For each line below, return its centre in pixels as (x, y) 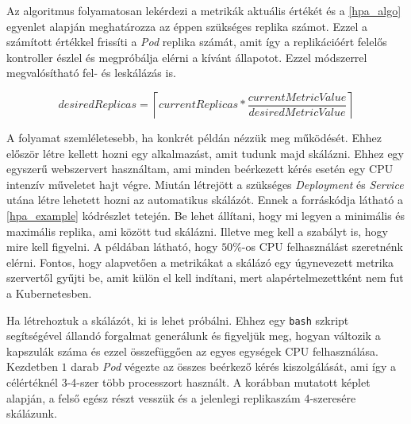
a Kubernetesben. (49, 293)
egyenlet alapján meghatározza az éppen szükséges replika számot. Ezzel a (187, 26)
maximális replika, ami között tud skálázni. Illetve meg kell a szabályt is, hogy (197, 231)
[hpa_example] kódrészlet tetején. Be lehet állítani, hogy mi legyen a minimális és (206, 215)
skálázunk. (32, 413)
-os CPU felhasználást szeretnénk (322, 247)
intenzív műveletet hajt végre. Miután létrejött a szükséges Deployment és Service (205, 184)
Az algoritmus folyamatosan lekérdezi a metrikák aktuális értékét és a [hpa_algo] (204, 10)
